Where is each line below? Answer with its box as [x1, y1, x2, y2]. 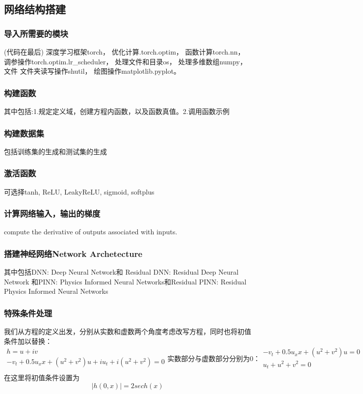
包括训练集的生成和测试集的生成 [4, 146, 107, 156]
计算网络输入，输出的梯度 [4, 207, 101, 220]
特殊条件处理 [4, 307, 52, 319]
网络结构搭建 [4, 1, 66, 17]
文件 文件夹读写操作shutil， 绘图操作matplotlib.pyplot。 [4, 66, 181, 76]
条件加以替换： [4, 336, 52, 346]
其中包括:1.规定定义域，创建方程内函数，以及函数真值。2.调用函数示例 [4, 106, 230, 116]
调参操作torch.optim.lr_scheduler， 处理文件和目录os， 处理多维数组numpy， [4, 56, 247, 66]
